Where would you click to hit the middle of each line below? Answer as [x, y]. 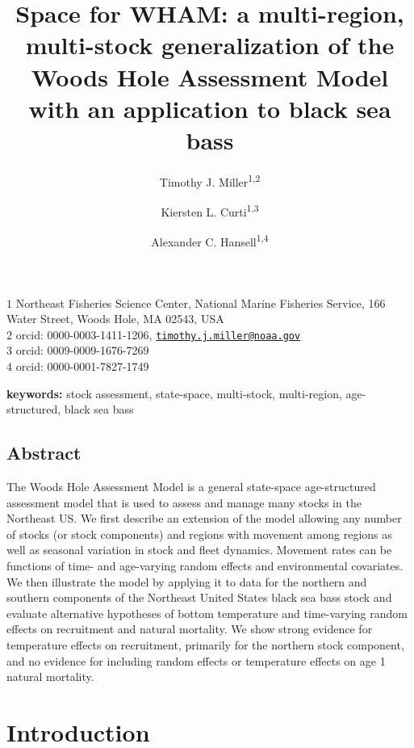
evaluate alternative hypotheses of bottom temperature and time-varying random [207, 613]
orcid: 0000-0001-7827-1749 [82, 366]
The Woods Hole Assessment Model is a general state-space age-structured [191, 487]
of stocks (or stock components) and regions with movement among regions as [199, 534]
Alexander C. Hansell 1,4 [210, 241]
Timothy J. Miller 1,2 [210, 180]
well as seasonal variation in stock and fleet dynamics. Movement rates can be [199, 550]
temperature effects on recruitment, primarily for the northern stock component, [205, 644]
